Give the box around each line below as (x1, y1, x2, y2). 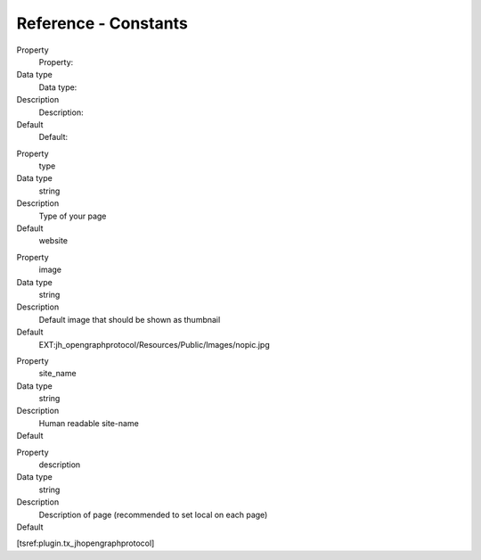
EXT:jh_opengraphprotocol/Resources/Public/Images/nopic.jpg (38, 339, 271, 350)
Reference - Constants (16, 13, 189, 33)
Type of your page (38, 210, 107, 221)
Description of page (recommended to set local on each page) (38, 509, 268, 520)
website (38, 235, 69, 246)
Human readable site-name (38, 417, 140, 428)
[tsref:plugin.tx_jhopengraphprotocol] (16, 538, 155, 548)
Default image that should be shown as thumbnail (38, 314, 221, 325)
